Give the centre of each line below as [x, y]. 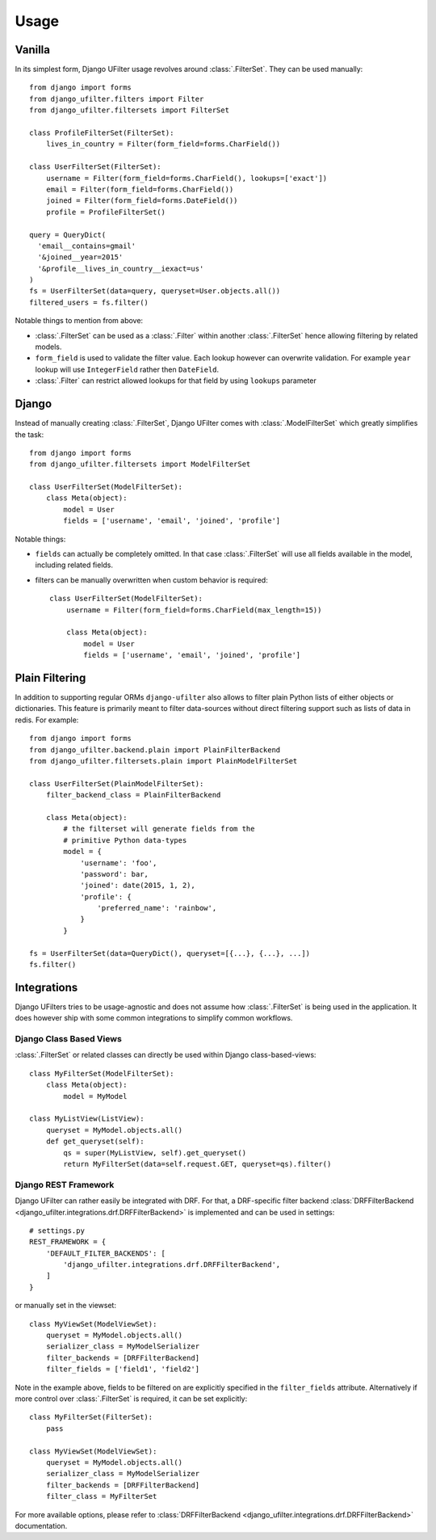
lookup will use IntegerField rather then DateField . [127, 369]
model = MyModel [95, 1096]
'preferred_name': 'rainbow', [157, 908]
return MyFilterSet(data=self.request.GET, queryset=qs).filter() [197, 1164]
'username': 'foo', [119, 863]
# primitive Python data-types [125, 840]
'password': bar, [115, 874]
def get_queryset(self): [95, 1142]
